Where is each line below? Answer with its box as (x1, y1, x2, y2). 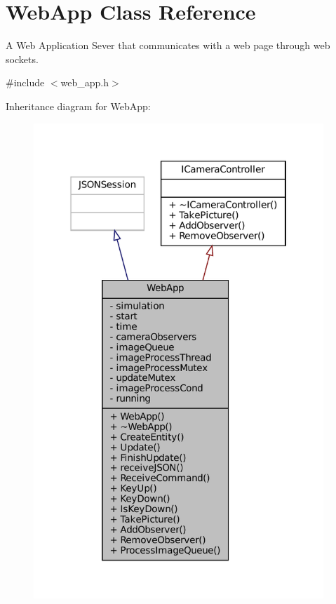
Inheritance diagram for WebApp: (6, 98, 151, 113)
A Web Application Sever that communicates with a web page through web (6, 38, 330, 53)
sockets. (6, 51, 39, 66)
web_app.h (60, 75, 109, 90)
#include (6, 75, 45, 90)
